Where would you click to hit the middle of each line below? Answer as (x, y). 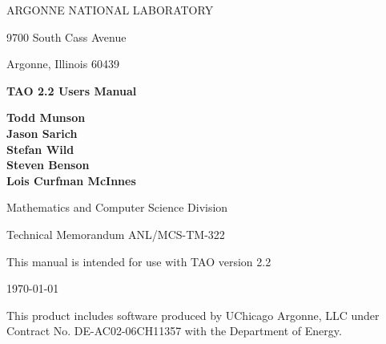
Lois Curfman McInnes (71, 180)
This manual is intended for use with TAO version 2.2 (139, 261)
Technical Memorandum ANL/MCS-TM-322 (116, 234)
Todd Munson (46, 117)
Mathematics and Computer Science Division (117, 207)
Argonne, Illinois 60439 (63, 64)
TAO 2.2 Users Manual (72, 90)
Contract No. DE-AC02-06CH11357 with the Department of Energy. (174, 331)
